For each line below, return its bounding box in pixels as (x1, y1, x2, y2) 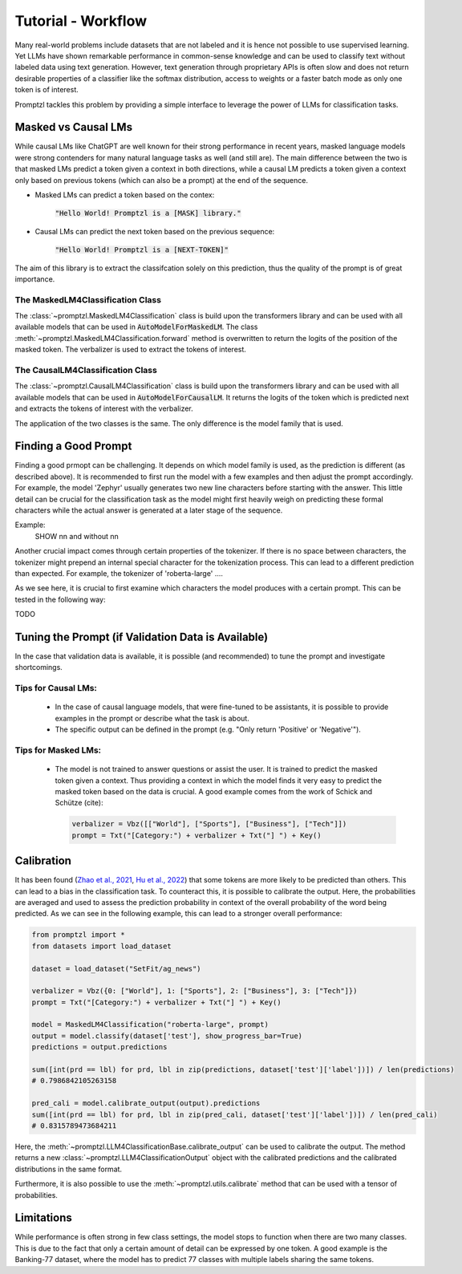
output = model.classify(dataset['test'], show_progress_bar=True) (31, 1031, 303, 1041)
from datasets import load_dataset (31, 941, 172, 951)
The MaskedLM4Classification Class (14, 294, 162, 305)
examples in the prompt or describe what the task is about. (55, 713, 250, 723)
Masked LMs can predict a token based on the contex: (34, 189, 215, 200)
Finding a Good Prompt (14, 440, 132, 453)
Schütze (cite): (55, 798, 103, 808)
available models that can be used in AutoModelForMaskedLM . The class (14, 322, 258, 332)
